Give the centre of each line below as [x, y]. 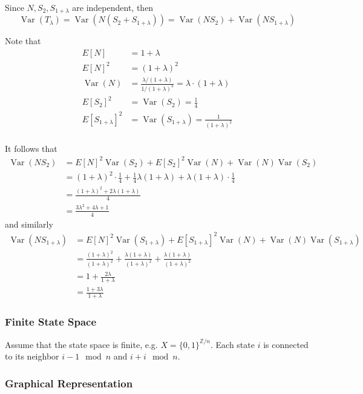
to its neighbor [32, 356]
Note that [23, 41]
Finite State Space [51, 322]
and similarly [29, 224]
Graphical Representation [69, 383]
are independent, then [113, 7]
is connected [286, 344]
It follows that [31, 148]
